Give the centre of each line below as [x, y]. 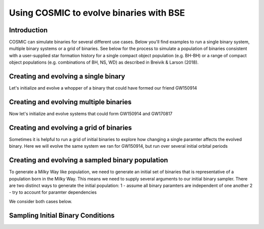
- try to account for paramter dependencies [53, 192]
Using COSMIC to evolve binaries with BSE [97, 13]
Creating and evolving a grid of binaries [70, 127]
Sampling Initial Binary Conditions [62, 215]
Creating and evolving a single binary [67, 77]
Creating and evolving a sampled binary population [88, 160]
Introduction [28, 30]
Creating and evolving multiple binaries [70, 102]
